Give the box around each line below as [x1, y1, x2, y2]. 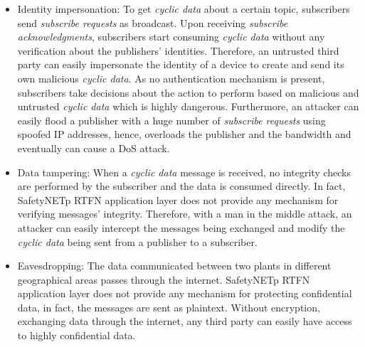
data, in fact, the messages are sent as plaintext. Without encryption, [17, 299, 320, 314]
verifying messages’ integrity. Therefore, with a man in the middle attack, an [17, 206, 352, 221]
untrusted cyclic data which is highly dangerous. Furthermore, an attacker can [17, 99, 359, 114]
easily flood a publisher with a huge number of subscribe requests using [17, 112, 326, 127]
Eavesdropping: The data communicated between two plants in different [17, 258, 332, 273]
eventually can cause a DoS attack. [17, 140, 170, 155]
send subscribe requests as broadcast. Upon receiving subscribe [17, 15, 288, 30]
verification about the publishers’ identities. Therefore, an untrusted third [17, 43, 339, 58]
